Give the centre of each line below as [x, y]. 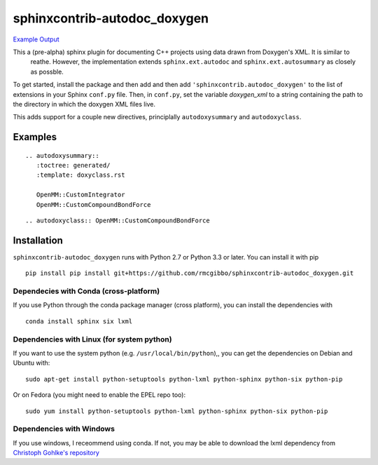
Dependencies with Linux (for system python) [92, 339]
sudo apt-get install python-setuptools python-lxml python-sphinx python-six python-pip [184, 379]
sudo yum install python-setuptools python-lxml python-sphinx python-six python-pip [177, 411]
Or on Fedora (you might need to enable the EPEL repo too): [99, 395]
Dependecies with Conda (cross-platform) [86, 291]
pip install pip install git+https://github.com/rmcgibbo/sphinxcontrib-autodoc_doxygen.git [190, 273]
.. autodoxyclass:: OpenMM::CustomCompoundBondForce [118, 221]
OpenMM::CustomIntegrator [80, 195]
